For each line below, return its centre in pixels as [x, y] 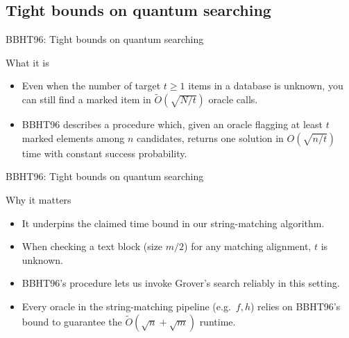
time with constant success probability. [104, 153]
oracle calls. [233, 99]
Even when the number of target [91, 86]
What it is [27, 62]
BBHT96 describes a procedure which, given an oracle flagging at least [172, 124]
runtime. [218, 321]
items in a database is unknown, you [266, 86]
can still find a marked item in [86, 99]
